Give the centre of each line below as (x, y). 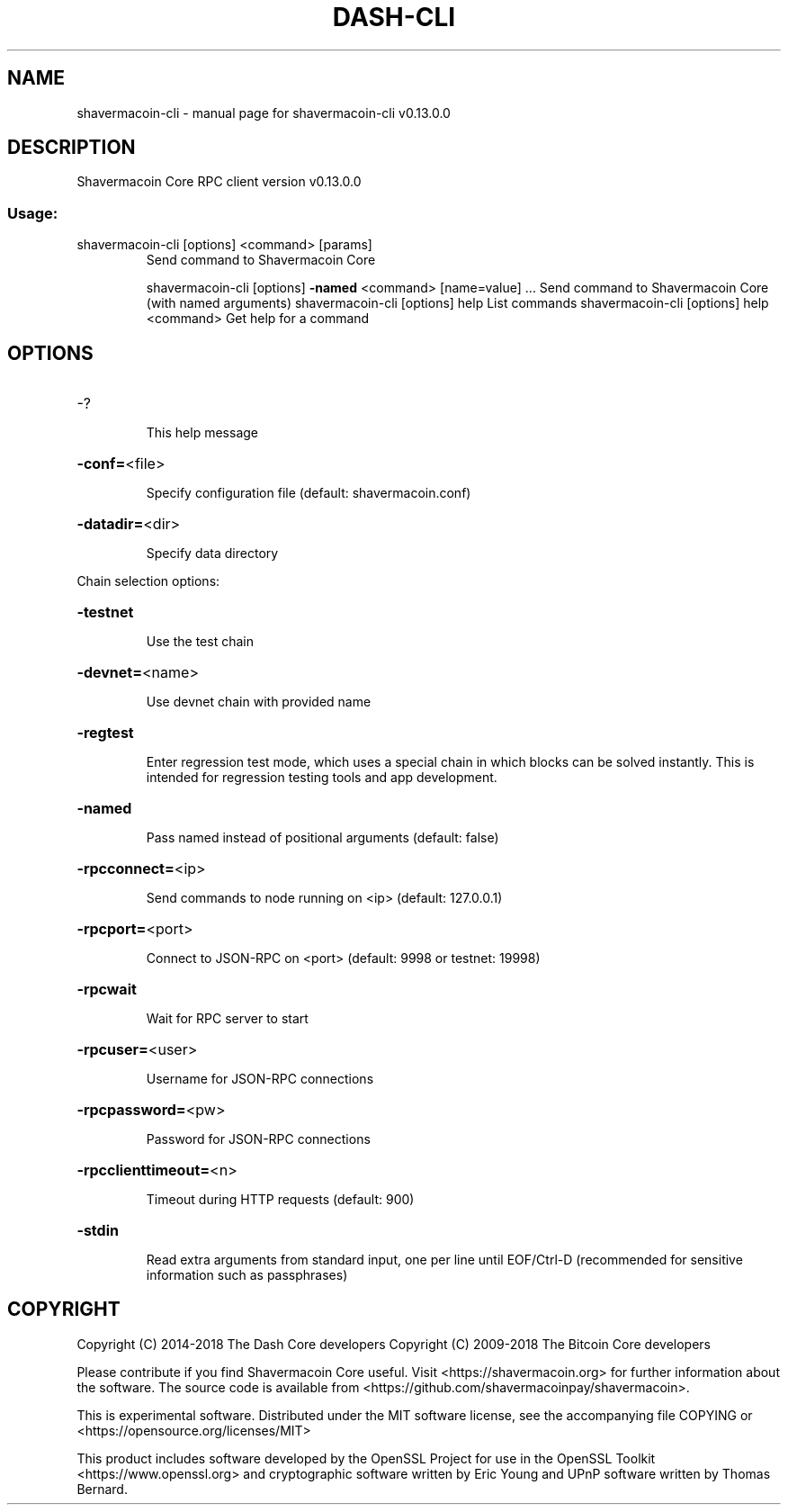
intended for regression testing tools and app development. (322, 778)
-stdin (98, 1231)
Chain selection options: (148, 581)
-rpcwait (107, 990)
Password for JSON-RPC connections (258, 1139)
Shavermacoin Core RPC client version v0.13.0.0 (219, 182)
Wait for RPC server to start (227, 1019)
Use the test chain (200, 642)
